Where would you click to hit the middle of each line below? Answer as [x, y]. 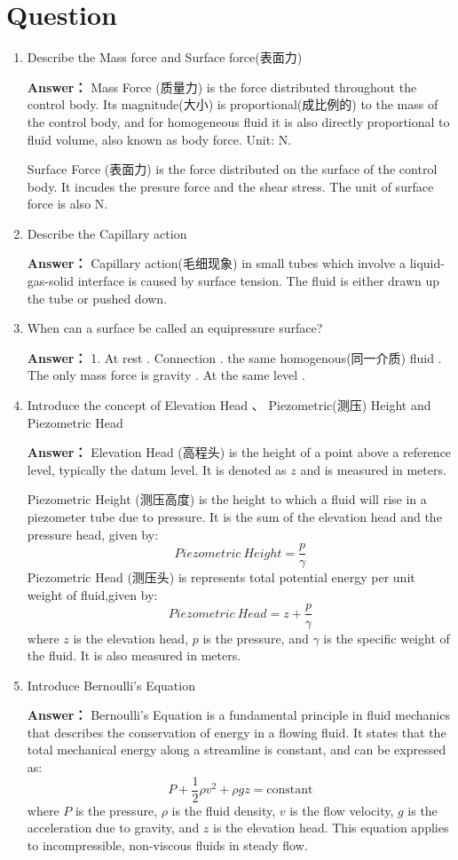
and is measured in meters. [373, 469]
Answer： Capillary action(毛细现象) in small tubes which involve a [217, 263]
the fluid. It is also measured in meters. [134, 655]
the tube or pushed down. [97, 298]
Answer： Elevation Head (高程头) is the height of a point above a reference [239, 452]
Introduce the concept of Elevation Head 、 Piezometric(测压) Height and [229, 405]
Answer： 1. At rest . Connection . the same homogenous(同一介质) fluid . [234, 357]
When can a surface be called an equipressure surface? [175, 328]
